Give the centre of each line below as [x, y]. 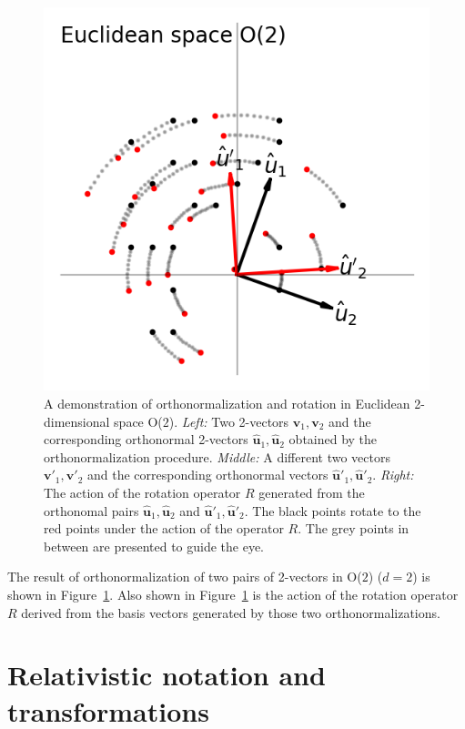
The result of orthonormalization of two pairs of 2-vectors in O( [185, 577]
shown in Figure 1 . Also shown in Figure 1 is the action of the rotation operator [233, 594]
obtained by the [333, 439]
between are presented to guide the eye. [154, 546]
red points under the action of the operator [164, 528]
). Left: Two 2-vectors [229, 421]
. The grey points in [354, 528]
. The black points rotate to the [333, 510]
